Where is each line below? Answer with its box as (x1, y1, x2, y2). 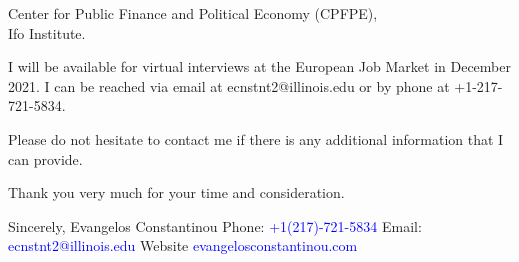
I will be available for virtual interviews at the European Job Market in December (8, 56, 511, 77)
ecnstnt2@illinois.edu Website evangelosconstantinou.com (8, 235, 358, 256)
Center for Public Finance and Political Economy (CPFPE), (8, 3, 378, 23)
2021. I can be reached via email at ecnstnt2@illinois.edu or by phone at (8, 75, 450, 96)
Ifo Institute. (8, 22, 86, 43)
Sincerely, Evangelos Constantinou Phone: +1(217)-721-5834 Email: (8, 215, 422, 236)
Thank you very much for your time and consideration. (8, 182, 345, 203)
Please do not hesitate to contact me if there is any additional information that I (8, 128, 504, 149)
